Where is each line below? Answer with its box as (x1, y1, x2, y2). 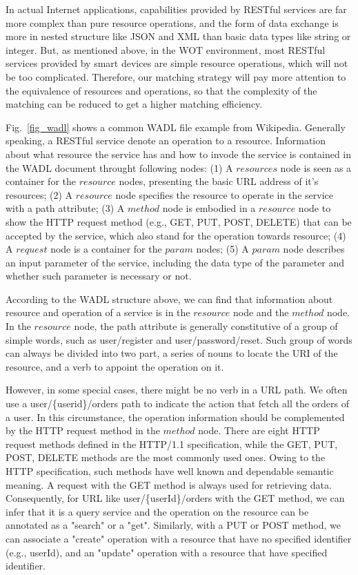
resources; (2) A (6, 187, 73, 202)
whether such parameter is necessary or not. (6, 269, 192, 283)
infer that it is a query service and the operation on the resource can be (6, 504, 309, 518)
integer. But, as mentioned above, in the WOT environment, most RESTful (6, 42, 326, 57)
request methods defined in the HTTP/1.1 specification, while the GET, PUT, (6, 436, 338, 451)
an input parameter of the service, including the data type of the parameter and (6, 255, 345, 269)
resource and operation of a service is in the (6, 305, 190, 320)
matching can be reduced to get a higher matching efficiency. (6, 97, 263, 111)
